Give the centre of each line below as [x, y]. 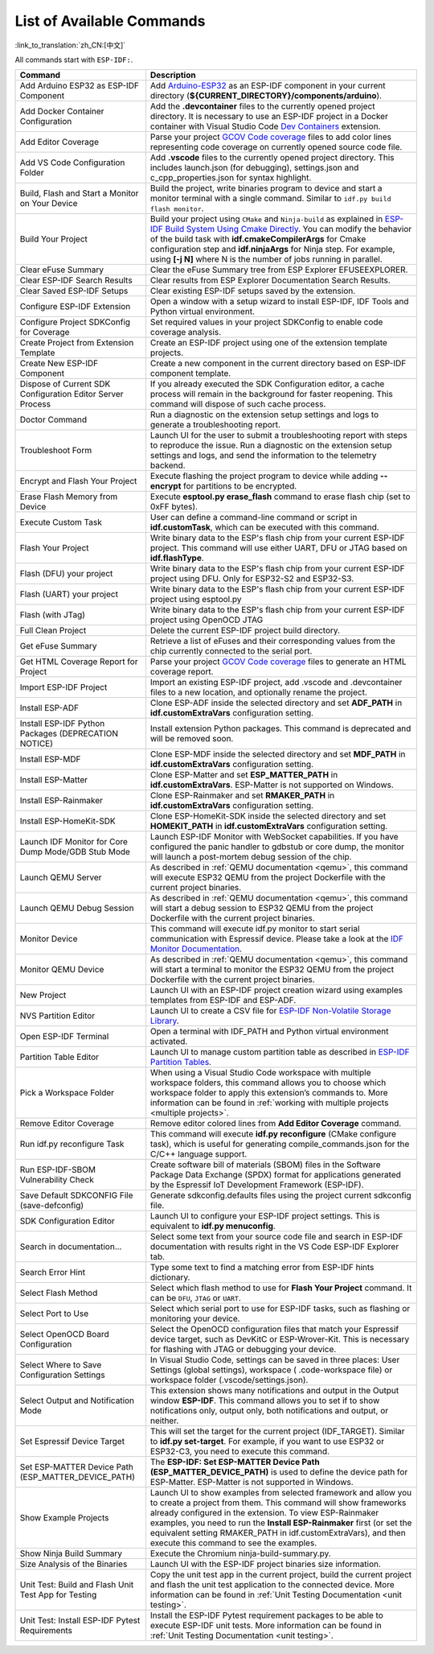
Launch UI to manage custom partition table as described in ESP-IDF [280, 1052]
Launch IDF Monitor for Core [74, 842]
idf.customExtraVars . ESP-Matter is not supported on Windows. [272, 785]
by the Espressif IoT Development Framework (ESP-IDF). [257, 1185]
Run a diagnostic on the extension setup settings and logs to [264, 415]
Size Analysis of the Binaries [74, 1564]
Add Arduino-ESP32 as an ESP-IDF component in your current [268, 86]
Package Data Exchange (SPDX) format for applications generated [276, 1175]
